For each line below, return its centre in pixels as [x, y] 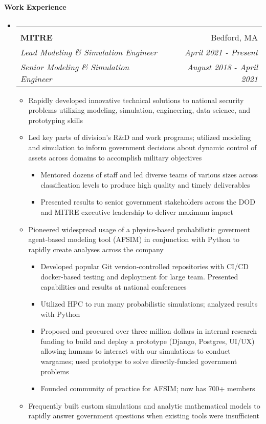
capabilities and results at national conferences [114, 286]
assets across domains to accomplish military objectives [115, 157]
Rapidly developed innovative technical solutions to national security [136, 100]
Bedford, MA [234, 37]
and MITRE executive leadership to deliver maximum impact [137, 211]
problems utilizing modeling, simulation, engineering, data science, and [139, 110]
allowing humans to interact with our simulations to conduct [136, 351]
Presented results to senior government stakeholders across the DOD [148, 202]
